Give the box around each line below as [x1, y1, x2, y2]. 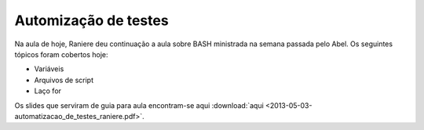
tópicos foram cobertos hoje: [14, 49, 109, 59]
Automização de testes [14, 12, 169, 29]
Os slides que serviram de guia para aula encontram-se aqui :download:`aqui [14, 100, 265, 110]
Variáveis [34, 64, 64, 74]
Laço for [34, 86, 62, 96]
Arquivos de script [34, 75, 94, 85]
